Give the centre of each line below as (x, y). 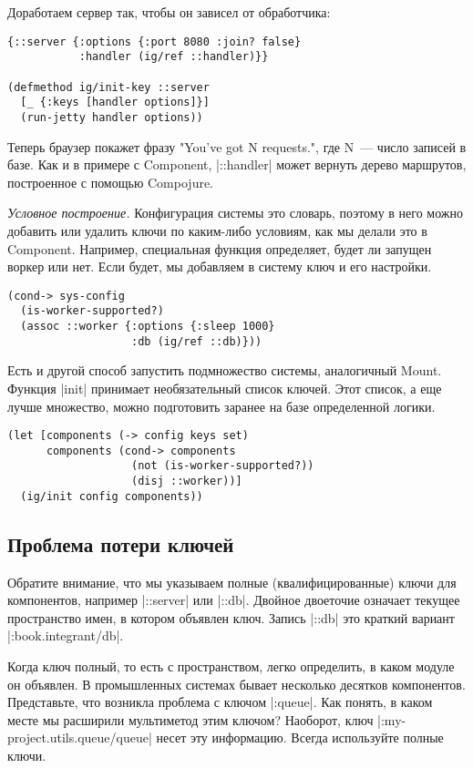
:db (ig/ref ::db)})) (197, 341)
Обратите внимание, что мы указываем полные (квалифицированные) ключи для (232, 582)
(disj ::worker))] (187, 481)
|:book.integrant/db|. (66, 635)
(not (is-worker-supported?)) (223, 466)
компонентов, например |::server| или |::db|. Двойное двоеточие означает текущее (234, 600)
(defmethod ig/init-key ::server (108, 87)
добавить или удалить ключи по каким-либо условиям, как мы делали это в (217, 230)
